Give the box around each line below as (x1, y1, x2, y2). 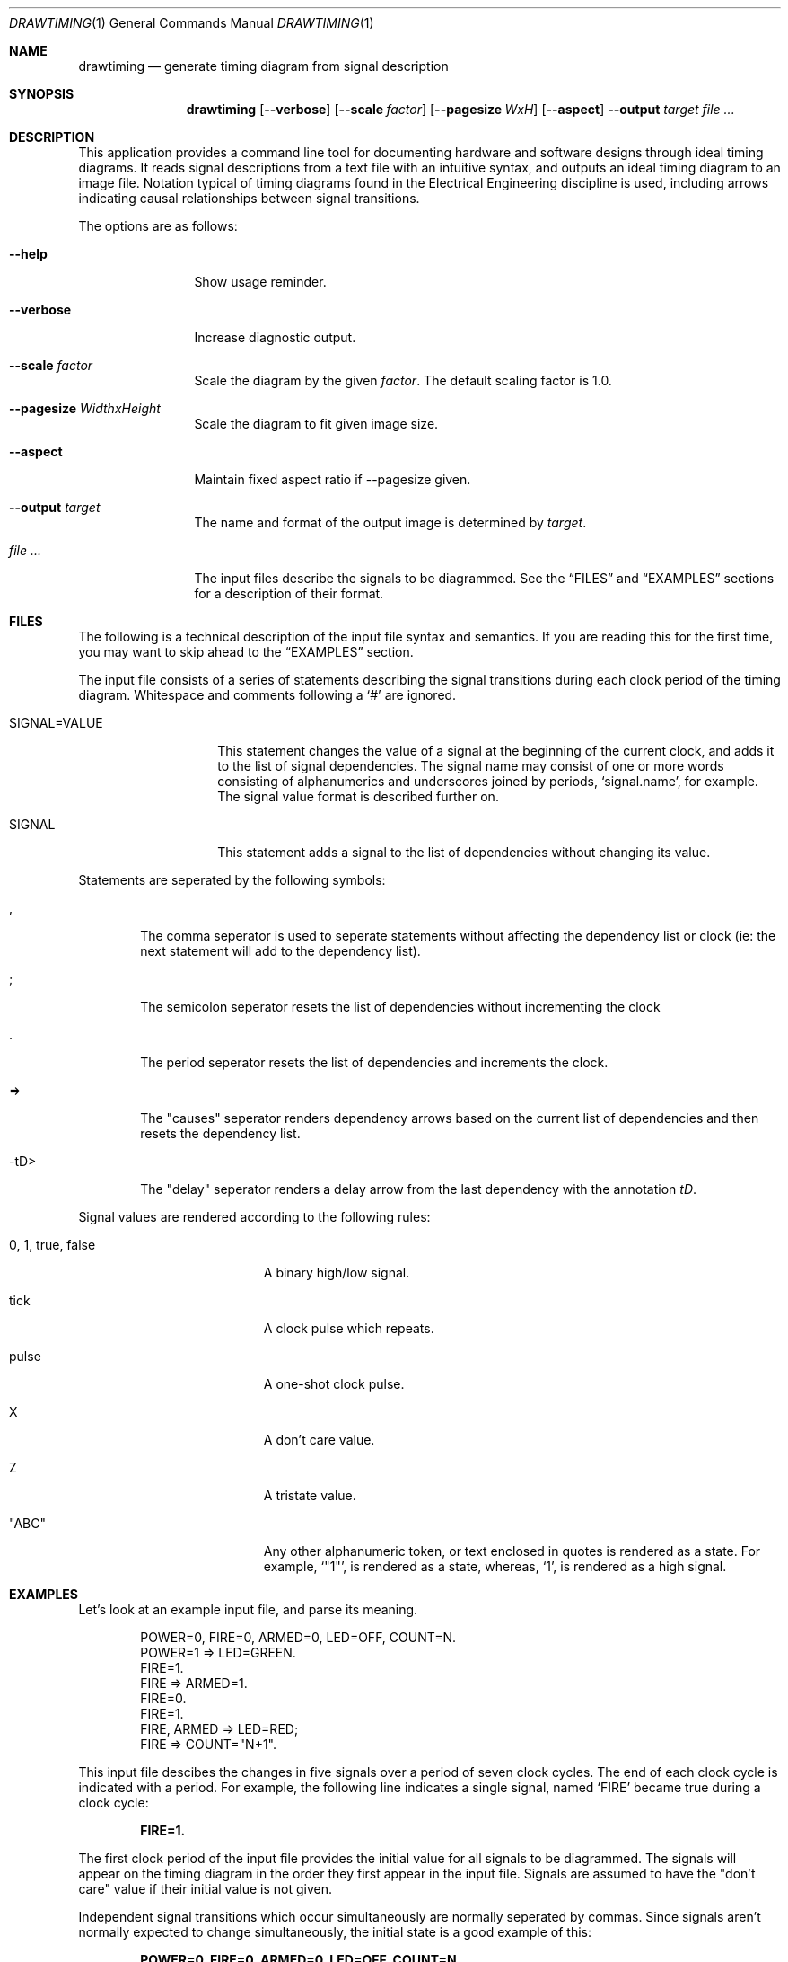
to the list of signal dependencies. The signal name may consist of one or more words (217, 758, 724, 773)
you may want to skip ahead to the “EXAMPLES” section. (78, 644, 414, 659)
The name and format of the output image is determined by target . (194, 515, 587, 530)
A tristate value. (263, 1488, 356, 1503)
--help (9, 246, 48, 261)
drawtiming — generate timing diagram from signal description (78, 58, 449, 74)
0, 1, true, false (9, 1237, 96, 1252)
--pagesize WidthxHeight (9, 401, 161, 416)
